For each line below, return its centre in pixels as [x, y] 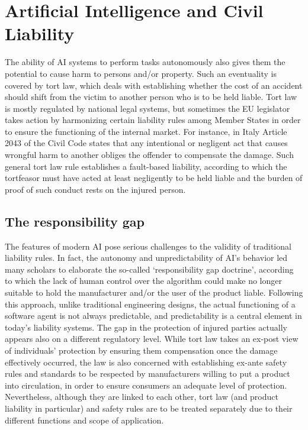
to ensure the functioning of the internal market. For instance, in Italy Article [146, 131]
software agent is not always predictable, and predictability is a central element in [153, 316]
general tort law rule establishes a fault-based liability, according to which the [146, 166]
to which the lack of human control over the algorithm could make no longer [143, 281]
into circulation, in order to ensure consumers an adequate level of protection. [146, 385]
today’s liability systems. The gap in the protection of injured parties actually [146, 327]
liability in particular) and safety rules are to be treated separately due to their [149, 408]
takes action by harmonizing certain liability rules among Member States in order [153, 120]
